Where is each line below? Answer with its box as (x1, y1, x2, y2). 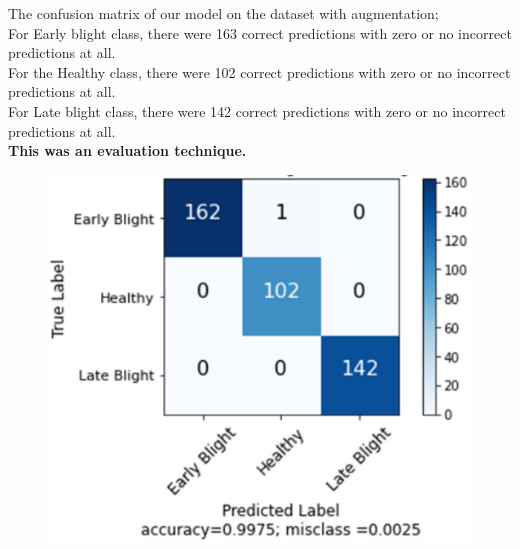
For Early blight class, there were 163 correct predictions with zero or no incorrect (8, 22, 512, 43)
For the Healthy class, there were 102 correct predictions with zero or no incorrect (8, 61, 511, 82)
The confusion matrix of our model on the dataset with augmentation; (8, 3, 439, 23)
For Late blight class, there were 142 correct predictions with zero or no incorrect (8, 100, 506, 121)
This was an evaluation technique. (8, 140, 247, 161)
